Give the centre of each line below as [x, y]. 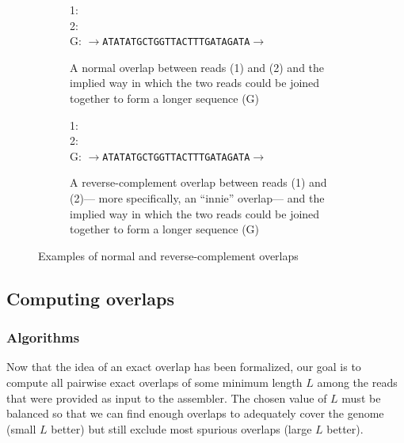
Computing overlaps [90, 298]
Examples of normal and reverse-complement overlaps [168, 255]
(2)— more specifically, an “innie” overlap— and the [197, 198]
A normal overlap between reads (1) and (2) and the [197, 67]
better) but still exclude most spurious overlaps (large [181, 428]
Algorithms [43, 337]
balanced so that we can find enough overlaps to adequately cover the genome [195, 413]
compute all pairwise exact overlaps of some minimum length [154, 382]
